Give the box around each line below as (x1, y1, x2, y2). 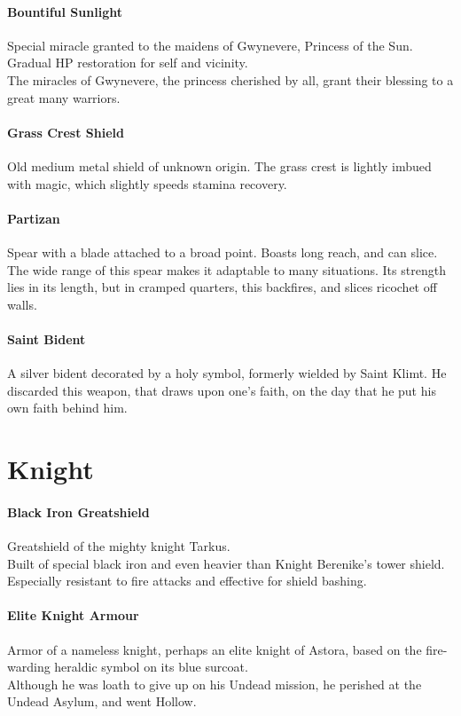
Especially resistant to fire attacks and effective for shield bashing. (7, 571, 367, 590)
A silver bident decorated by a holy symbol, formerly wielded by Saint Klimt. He (7, 364, 447, 382)
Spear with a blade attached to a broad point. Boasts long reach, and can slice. (7, 242, 438, 261)
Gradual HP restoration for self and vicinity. (7, 53, 248, 72)
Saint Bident (7, 329, 86, 348)
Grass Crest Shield (7, 122, 124, 141)
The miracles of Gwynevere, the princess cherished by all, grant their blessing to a (7, 70, 454, 89)
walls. (7, 295, 37, 313)
